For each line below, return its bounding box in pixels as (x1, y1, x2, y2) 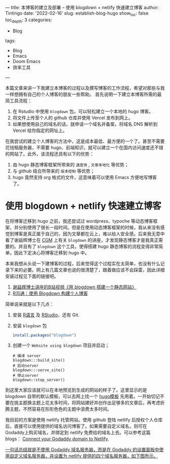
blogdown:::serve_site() (12, 368, 65, 373)
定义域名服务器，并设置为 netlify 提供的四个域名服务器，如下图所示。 (14, 453, 158, 459)
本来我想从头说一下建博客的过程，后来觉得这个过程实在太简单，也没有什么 (5, 260, 160, 266)
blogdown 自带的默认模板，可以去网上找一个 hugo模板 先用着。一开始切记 (5, 394, 160, 400)
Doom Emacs (12, 58, 40, 64)
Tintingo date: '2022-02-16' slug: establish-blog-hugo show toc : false (5, 10, 149, 17)
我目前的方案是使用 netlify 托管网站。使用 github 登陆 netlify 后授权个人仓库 (5, 417, 163, 423)
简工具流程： (5, 97, 32, 103)
